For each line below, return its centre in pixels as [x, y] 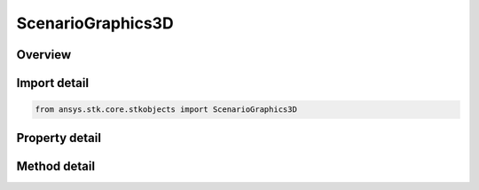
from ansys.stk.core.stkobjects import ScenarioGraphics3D [166, 110]
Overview [44, 55]
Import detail [52, 83]
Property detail [59, 138]
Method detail [56, 166]
